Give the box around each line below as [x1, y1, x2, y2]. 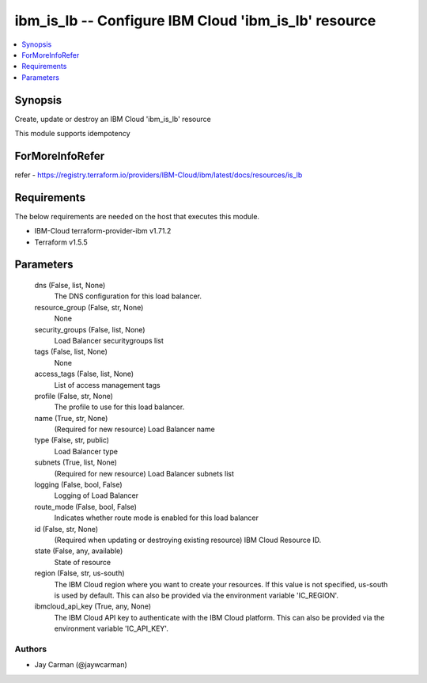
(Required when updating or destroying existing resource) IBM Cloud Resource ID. [54, 535, 322, 545]
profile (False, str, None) [34, 391, 114, 400]
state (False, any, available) [34, 546, 123, 556]
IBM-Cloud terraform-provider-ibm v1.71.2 [34, 226, 172, 236]
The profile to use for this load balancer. [54, 402, 185, 412]
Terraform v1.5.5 [34, 237, 89, 247]
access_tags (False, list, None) [34, 369, 134, 379]
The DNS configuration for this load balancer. [54, 291, 202, 301]
